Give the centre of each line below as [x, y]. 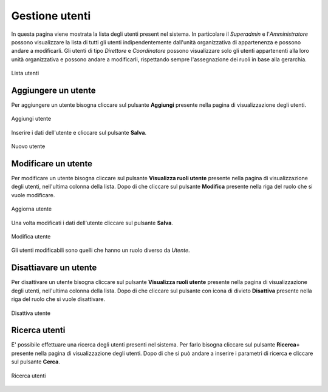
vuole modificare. [33, 195]
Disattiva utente [31, 313]
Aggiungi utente [31, 119]
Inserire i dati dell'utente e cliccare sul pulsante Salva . [79, 132]
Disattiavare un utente [54, 268]
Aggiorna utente [31, 209]
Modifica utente [31, 237]
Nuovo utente [28, 146]
